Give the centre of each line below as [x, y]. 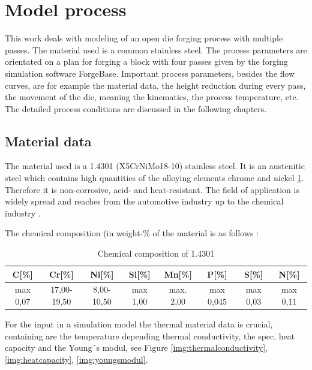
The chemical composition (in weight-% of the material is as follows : [132, 233]
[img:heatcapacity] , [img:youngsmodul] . [76, 359]
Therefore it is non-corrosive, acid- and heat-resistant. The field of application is [152, 189]
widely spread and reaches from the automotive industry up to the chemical [144, 201]
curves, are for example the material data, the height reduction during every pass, [155, 85]
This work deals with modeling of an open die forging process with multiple [144, 38]
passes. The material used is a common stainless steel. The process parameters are [156, 49]
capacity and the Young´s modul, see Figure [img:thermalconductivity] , [136, 348]
